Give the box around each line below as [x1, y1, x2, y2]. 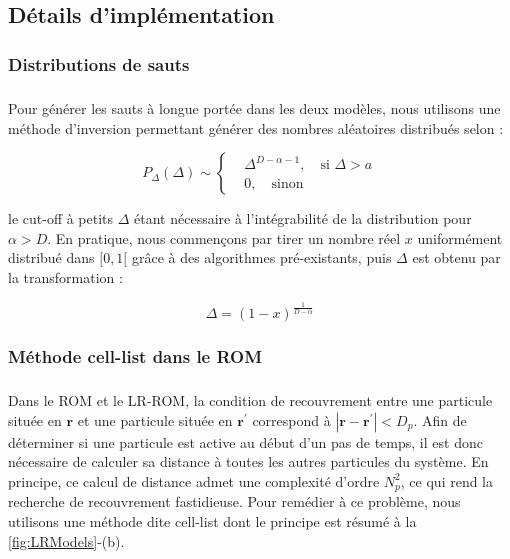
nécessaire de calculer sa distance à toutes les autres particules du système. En [8, 451, 489, 472]
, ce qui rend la [400, 470, 494, 491]
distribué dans [8, 247, 95, 268]
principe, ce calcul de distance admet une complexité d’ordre [8, 470, 380, 491]
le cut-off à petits [8, 208, 114, 229]
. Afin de [413, 409, 467, 430]
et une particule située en [77, 409, 233, 430]
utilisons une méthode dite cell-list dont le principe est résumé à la [8, 510, 417, 531]
